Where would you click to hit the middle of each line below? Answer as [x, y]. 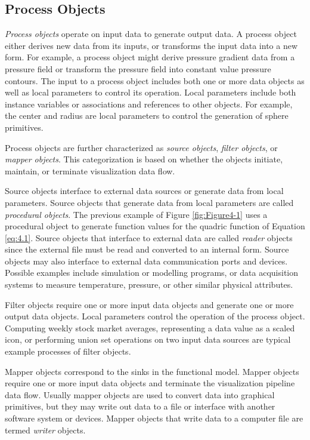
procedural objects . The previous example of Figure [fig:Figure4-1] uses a [136, 214]
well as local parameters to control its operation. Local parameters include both [151, 92]
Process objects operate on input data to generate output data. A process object [151, 34]
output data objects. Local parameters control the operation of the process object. [155, 316]
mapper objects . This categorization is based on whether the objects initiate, [144, 159]
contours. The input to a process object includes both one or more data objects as [155, 80]
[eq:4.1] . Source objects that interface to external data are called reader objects [149, 237]
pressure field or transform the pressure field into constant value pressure [138, 68]
